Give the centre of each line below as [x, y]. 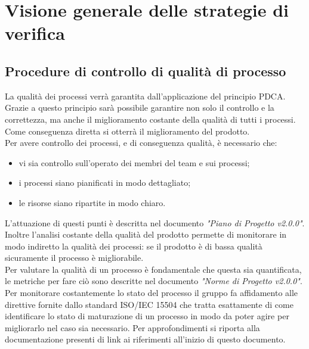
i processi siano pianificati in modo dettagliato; [105, 183]
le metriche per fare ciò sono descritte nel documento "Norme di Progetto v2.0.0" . [154, 281]
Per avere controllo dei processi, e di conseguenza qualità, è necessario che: [141, 143]
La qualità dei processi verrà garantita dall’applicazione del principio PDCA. [145, 96]
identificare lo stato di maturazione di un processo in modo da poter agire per [147, 316]
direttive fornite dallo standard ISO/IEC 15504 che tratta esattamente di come [149, 304]
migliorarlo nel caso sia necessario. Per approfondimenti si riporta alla [132, 327]
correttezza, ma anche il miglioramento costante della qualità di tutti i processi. [150, 119]
